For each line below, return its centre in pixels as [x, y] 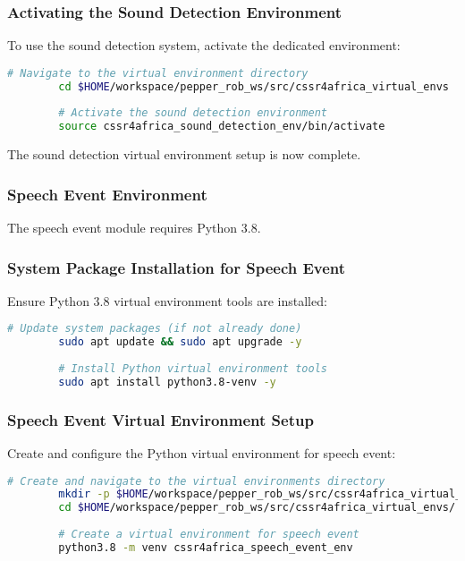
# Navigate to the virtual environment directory [158, 73]
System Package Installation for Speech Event [177, 267]
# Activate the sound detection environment [193, 113]
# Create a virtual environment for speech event [209, 535]
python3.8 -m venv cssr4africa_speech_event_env [206, 547]
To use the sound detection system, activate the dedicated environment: [204, 45]
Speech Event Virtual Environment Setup [161, 419]
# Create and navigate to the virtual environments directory [196, 481]
